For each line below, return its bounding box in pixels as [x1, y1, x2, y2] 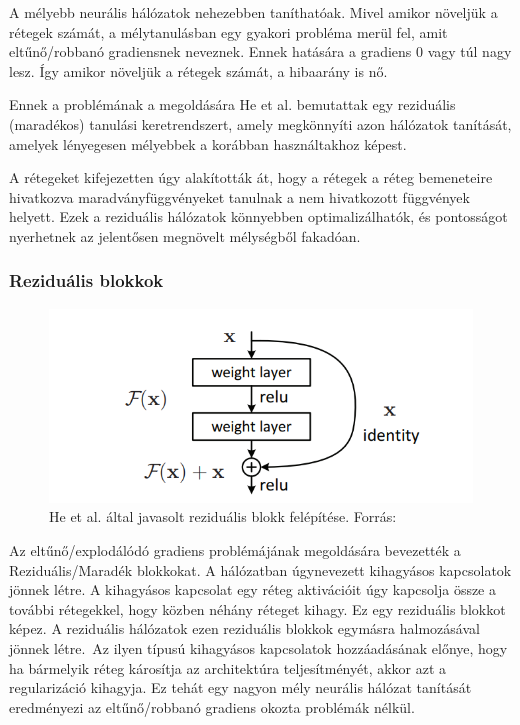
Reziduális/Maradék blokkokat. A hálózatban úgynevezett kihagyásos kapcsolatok [9, 559, 512, 580]
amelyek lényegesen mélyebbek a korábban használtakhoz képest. [9, 133, 407, 154]
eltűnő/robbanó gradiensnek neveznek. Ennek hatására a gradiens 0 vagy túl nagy [9, 41, 512, 62]
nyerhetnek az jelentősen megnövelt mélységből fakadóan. [9, 225, 361, 246]
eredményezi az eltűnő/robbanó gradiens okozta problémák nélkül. [9, 696, 415, 717]
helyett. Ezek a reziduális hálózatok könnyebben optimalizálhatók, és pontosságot [9, 206, 508, 227]
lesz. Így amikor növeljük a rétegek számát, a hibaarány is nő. [9, 60, 388, 81]
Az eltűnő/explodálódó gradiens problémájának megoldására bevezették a [9, 540, 461, 561]
